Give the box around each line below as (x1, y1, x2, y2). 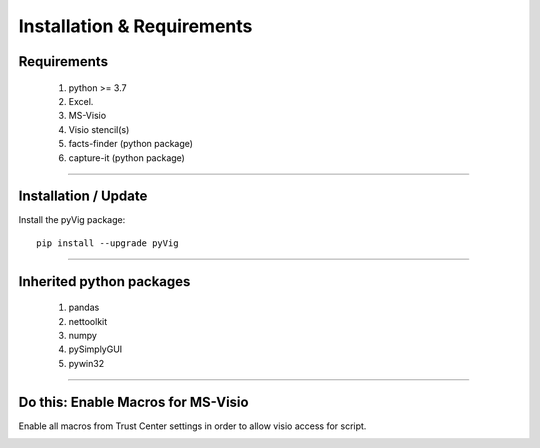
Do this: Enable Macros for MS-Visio (18, 393, 249, 410)
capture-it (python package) (68, 151, 185, 164)
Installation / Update (18, 188, 148, 205)
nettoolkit (68, 315, 108, 327)
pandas (68, 301, 100, 314)
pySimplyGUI (68, 343, 123, 355)
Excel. (68, 95, 94, 107)
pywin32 (68, 357, 105, 369)
